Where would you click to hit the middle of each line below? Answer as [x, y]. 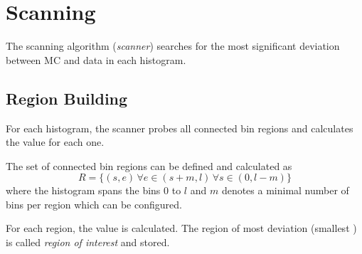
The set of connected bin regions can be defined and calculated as [149, 165]
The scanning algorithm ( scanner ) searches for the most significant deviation [173, 46]
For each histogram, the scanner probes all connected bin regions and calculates [180, 128]
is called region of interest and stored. [88, 242]
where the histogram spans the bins [83, 190]
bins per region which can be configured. [94, 204]
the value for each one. [55, 142]
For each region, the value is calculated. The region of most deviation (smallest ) [181, 228]
